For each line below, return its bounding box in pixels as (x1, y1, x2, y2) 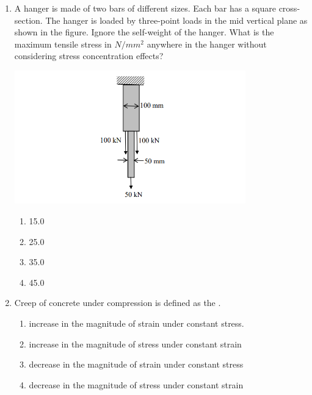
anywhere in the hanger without (147, 37, 267, 50)
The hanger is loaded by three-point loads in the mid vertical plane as (45, 13, 308, 26)
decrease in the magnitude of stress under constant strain (29, 378, 244, 391)
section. (14, 13, 43, 26)
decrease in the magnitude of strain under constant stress (29, 358, 244, 371)
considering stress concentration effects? (14, 49, 164, 62)
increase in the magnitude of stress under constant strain (29, 337, 242, 350)
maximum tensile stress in (14, 37, 112, 50)
